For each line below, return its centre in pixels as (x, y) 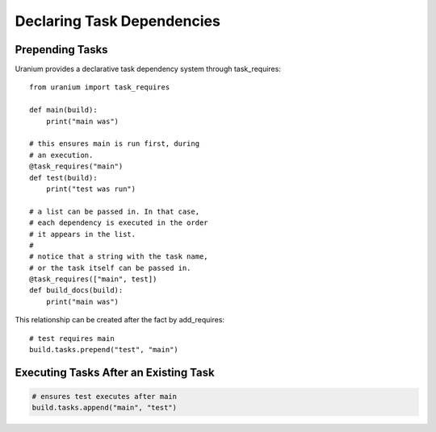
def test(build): (63, 178)
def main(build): (63, 110)
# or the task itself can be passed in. (110, 268)
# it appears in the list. (83, 234)
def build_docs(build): (76, 291)
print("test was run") (91, 189)
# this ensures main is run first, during (115, 144)
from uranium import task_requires (100, 87)
